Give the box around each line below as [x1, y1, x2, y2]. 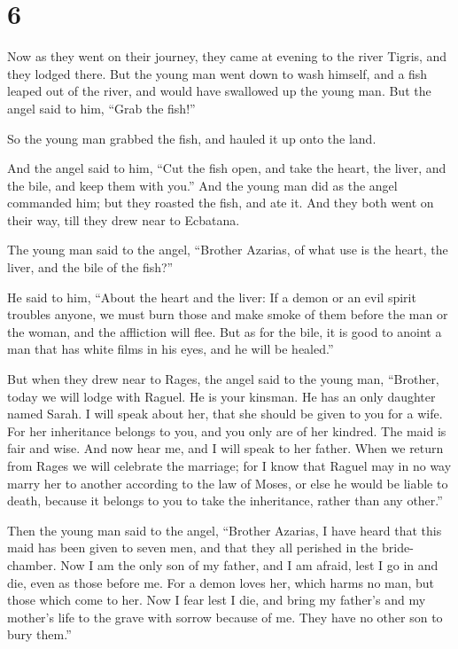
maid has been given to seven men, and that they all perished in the [7, 538, 378, 557]
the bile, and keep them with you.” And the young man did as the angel [7, 176, 398, 194]
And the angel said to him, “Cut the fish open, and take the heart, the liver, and [7, 159, 446, 177]
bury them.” [7, 625, 72, 644]
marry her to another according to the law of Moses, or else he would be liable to [7, 473, 448, 492]
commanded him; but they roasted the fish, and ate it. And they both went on [7, 193, 434, 212]
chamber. [7, 555, 57, 574]
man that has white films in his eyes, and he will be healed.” [7, 340, 334, 358]
